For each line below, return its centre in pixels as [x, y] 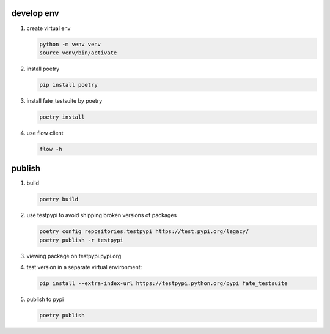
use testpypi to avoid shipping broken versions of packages [102, 215]
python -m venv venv [70, 44]
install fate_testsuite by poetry [64, 100]
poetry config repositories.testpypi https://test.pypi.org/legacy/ [144, 232]
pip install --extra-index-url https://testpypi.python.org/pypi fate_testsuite [163, 284]
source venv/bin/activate [78, 53]
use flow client [45, 133]
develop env [35, 13]
